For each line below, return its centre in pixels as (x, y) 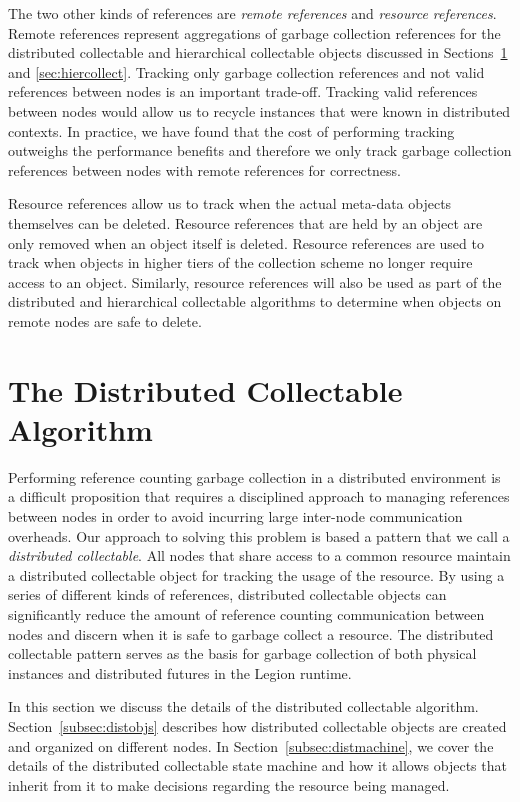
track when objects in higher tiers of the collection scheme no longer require (240, 262)
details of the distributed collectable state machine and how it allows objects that (257, 765)
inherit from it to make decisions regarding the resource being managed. (229, 784)
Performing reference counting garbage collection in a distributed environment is (254, 476)
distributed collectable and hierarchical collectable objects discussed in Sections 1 (258, 52)
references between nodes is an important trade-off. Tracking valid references (243, 91)
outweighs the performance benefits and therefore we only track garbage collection (260, 150)
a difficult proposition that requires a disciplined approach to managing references (259, 496)
